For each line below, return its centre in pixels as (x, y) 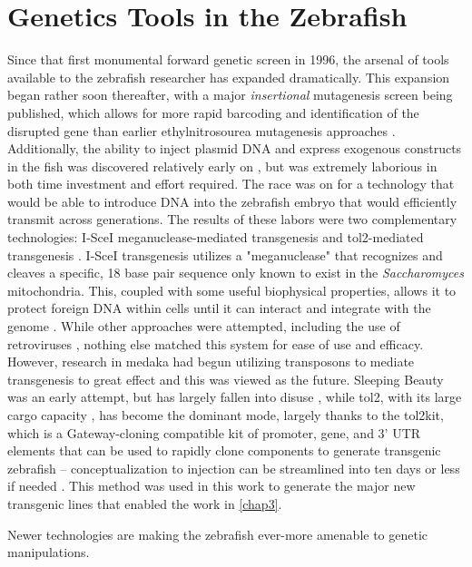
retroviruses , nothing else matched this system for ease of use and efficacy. (216, 343)
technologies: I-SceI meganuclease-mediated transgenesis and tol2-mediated (216, 237)
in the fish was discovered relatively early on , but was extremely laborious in (222, 166)
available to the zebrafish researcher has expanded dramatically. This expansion (229, 77)
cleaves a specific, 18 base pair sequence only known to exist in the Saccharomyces (236, 273)
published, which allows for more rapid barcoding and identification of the (213, 112)
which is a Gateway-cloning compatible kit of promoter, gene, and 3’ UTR (214, 432)
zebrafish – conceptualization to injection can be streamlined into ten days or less (234, 468)
